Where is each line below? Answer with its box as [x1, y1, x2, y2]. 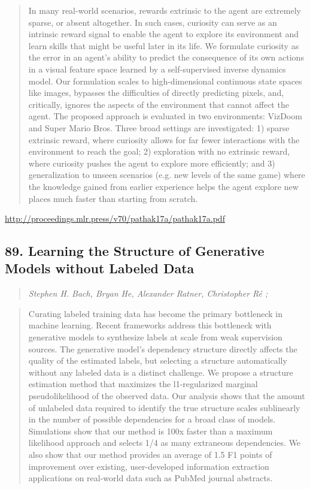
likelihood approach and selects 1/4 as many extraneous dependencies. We [28, 436, 301, 449]
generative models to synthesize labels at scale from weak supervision [28, 331, 282, 343]
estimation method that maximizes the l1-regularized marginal [28, 378, 258, 390]
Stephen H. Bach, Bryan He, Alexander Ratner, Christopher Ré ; [28, 287, 268, 300]
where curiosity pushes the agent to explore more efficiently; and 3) [28, 156, 275, 169]
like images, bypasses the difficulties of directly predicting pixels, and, [28, 86, 284, 99]
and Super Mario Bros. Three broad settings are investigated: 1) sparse [28, 121, 290, 134]
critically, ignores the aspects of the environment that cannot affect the [28, 98, 289, 110]
